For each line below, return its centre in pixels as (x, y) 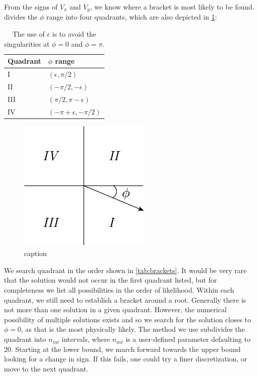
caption (36, 253)
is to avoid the (74, 34)
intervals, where (86, 339)
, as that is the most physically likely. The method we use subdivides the (133, 329)
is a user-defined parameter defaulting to (188, 339)
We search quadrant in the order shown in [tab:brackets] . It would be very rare (125, 270)
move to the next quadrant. (46, 368)
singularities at (27, 43)
